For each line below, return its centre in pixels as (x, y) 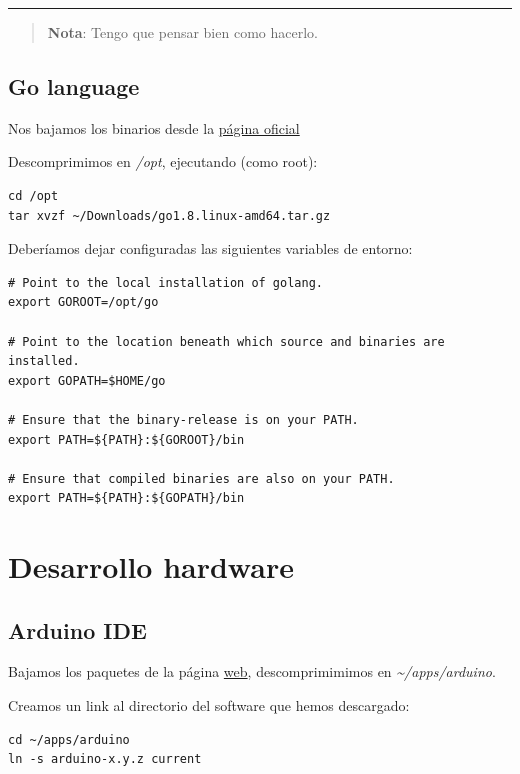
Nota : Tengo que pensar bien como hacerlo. (182, 32)
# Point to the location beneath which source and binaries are (226, 341)
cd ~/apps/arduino (69, 739)
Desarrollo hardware (151, 566)
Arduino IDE (77, 629)
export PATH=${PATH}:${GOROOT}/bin (126, 439)
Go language (74, 85)
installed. (44, 361)
